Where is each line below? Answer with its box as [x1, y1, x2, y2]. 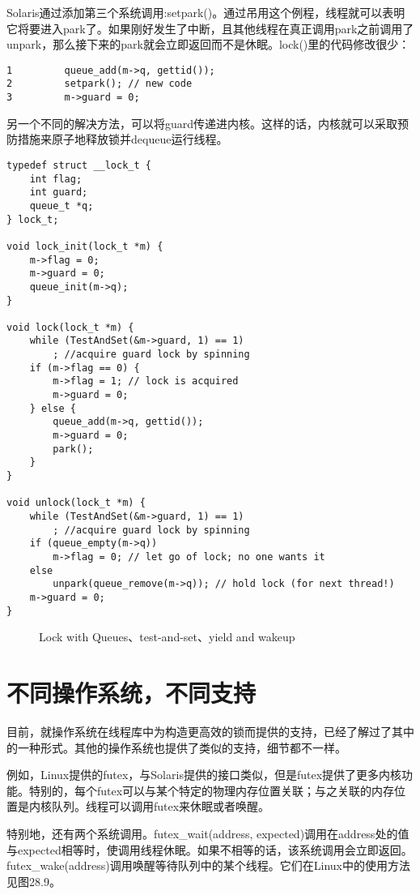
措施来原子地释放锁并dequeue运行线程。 [17, 131, 228, 148]
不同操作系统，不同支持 [6, 676, 257, 709]
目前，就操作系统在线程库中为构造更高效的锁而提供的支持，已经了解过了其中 [6, 722, 414, 739]
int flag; [29, 173, 83, 185]
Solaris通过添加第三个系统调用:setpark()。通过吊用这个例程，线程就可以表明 [6, 4, 405, 20]
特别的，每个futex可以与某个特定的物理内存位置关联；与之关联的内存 [28, 782, 395, 799]
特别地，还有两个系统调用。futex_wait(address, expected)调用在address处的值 [6, 824, 409, 841]
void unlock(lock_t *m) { [6, 497, 146, 509]
